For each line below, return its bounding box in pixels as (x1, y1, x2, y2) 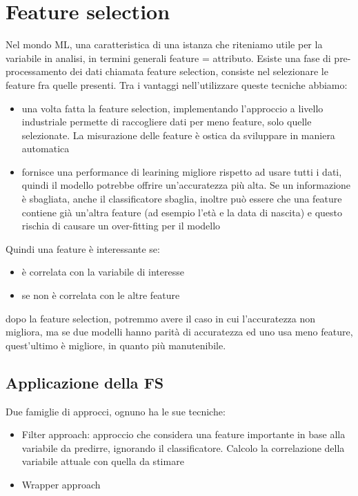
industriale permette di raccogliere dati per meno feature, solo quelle (21, 114, 312, 129)
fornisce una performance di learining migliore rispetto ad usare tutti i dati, (21, 164, 342, 178)
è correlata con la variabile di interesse (21, 265, 184, 279)
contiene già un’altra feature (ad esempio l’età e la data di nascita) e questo (21, 205, 343, 219)
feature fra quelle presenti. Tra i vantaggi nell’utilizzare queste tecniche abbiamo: (6, 77, 348, 92)
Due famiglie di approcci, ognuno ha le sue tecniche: (6, 404, 226, 418)
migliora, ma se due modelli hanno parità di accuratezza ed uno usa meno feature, (6, 324, 353, 339)
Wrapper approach (21, 477, 101, 491)
